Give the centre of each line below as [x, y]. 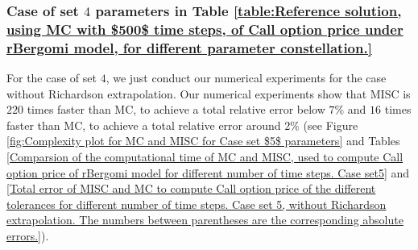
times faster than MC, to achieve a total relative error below [176, 109]
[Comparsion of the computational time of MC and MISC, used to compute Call [205, 157]
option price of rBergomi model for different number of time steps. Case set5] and [208, 172]
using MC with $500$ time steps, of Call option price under [205, 29]
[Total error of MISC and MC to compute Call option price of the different [191, 188]
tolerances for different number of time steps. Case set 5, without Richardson [197, 204]
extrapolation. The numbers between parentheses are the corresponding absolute [205, 220]
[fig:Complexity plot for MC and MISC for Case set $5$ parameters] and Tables [203, 141]
